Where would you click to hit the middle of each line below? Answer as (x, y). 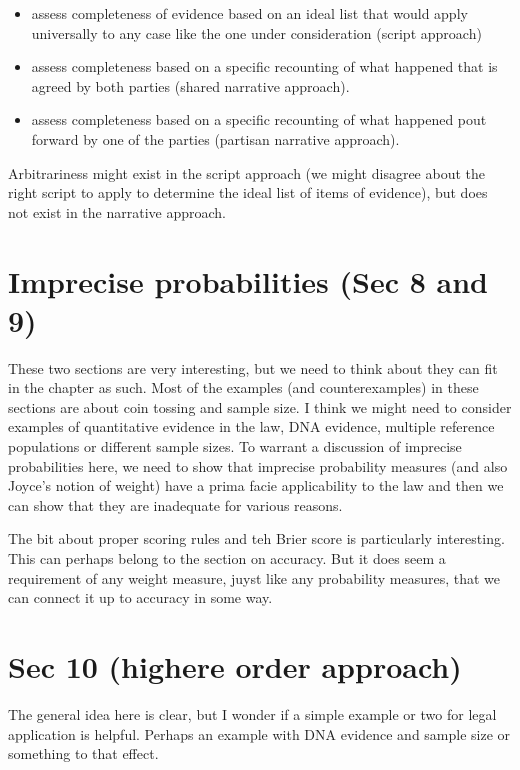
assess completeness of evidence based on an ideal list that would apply (249, 13)
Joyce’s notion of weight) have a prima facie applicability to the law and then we (256, 485)
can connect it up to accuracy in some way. (140, 597)
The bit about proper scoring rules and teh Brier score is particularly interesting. (256, 538)
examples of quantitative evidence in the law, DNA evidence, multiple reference (251, 426)
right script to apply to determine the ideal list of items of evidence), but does (248, 192)
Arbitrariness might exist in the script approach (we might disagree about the (247, 172)
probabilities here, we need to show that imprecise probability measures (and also (258, 465)
